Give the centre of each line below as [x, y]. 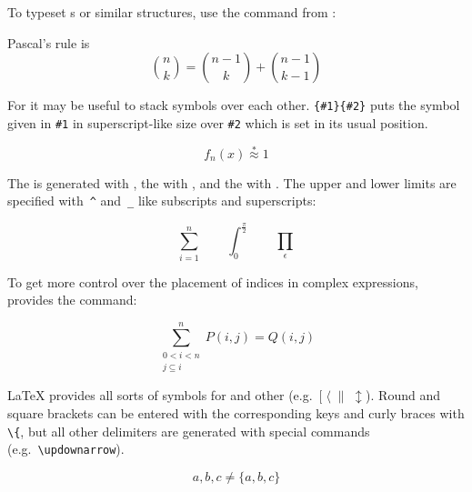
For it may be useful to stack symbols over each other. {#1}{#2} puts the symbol [234, 105]
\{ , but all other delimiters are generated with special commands [189, 431]
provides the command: [72, 300]
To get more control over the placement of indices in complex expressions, [213, 281]
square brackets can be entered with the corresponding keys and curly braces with [236, 413]
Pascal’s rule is [49, 42]
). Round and [403, 395]
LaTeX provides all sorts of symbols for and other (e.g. [160, 395]
